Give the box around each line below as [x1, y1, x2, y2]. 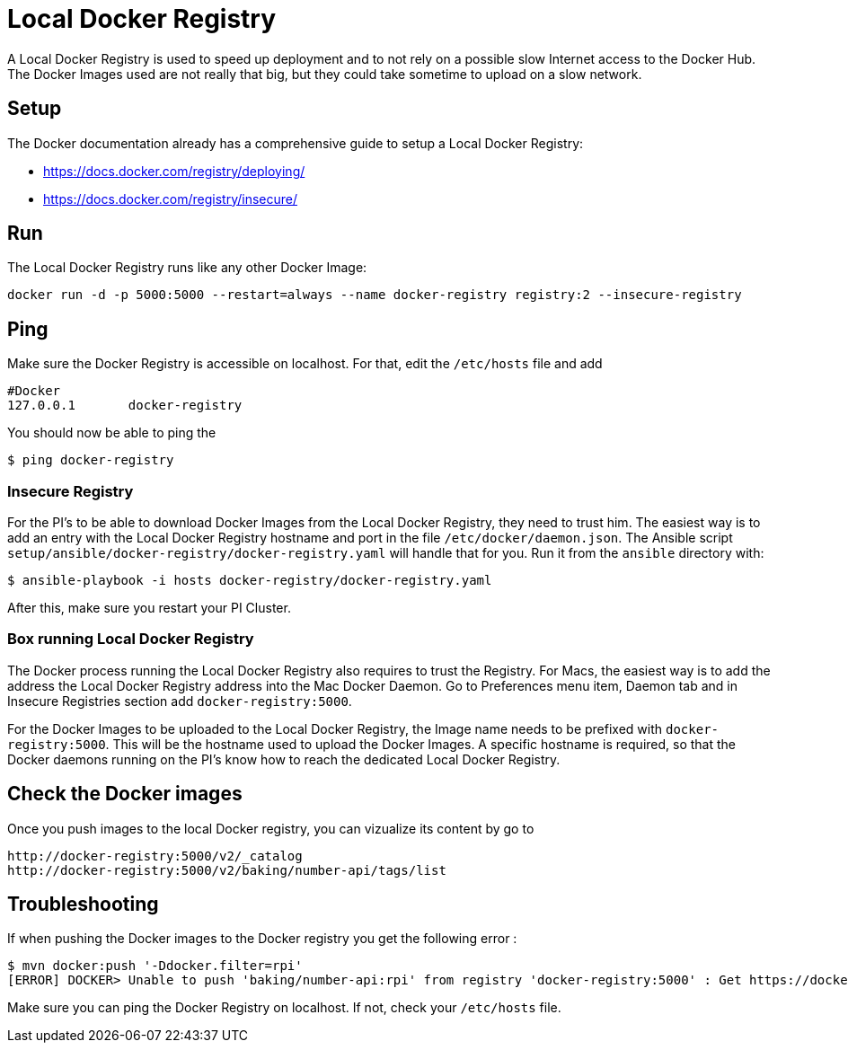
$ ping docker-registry [7, 453, 174, 468]
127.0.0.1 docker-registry [7, 398, 243, 413]
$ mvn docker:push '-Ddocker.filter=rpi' [7, 958, 303, 974]
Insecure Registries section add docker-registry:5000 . [7, 693, 352, 709]
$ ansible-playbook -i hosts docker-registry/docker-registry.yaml [7, 573, 492, 588]
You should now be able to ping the [7, 425, 216, 441]
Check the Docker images [7, 782, 243, 806]
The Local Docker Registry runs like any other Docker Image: [7, 260, 367, 276]
